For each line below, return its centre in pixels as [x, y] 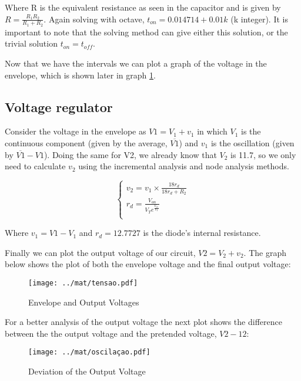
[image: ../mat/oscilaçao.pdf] [89, 352]
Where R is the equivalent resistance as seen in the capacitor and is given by [143, 7]
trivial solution [31, 43]
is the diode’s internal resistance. [202, 233]
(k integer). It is [259, 19]
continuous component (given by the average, [86, 143]
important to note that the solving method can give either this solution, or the [146, 32]
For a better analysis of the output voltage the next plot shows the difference [143, 322]
